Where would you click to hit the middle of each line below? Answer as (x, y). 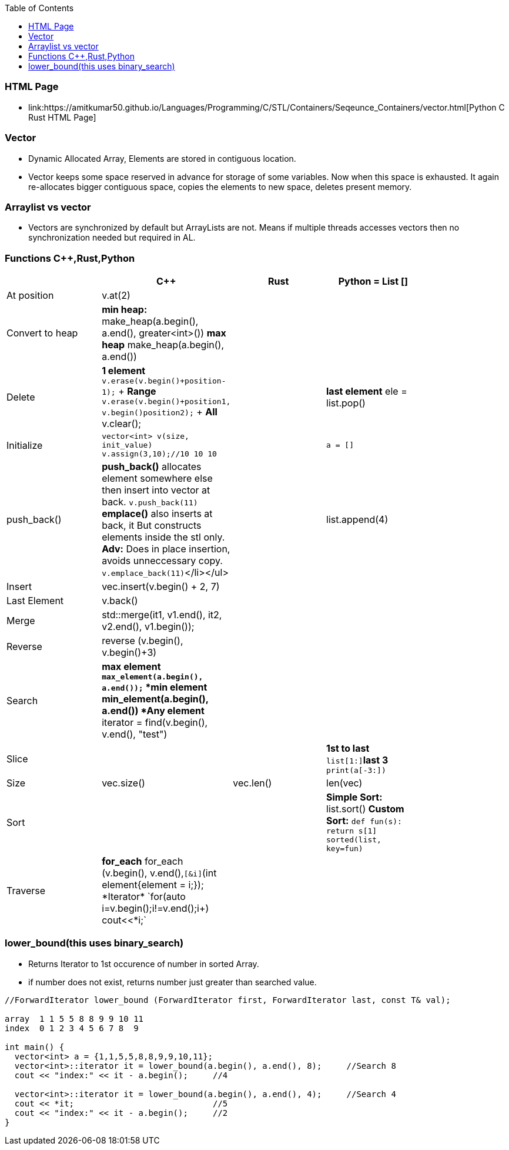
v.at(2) (116, 295)
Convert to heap (42, 333)
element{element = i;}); (153, 885)
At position (30, 295)
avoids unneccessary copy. (162, 561)
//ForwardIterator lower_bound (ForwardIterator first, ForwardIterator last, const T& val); (228, 1000)
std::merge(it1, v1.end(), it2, (162, 615)
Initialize (25, 445)
